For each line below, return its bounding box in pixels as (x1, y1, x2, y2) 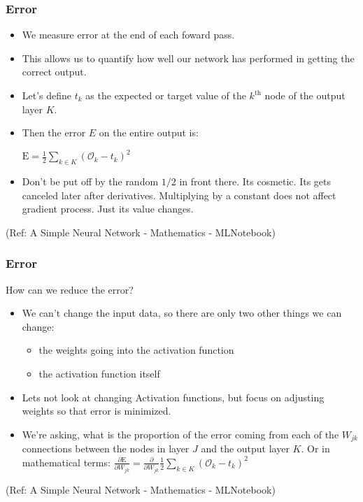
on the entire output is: (99, 125, 199, 140)
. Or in (301, 441, 330, 456)
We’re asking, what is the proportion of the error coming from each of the (22, 426, 339, 441)
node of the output (264, 88, 346, 102)
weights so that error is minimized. (22, 403, 171, 418)
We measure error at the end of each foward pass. (22, 27, 235, 42)
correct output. (22, 64, 87, 79)
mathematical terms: (22, 454, 111, 469)
